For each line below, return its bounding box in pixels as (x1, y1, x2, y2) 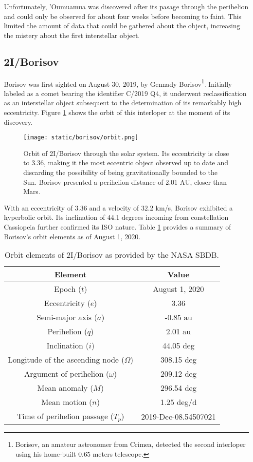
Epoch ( (54, 283, 81, 295)
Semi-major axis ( (36, 311, 97, 323)
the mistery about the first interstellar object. (4, 30, 140, 40)
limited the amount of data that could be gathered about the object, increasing (4, 20, 240, 31)
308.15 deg (160, 354, 197, 366)
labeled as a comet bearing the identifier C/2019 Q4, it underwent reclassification (4, 88, 247, 98)
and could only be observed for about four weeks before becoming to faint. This (4, 11, 242, 21)
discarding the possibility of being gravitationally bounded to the (23, 167, 217, 177)
